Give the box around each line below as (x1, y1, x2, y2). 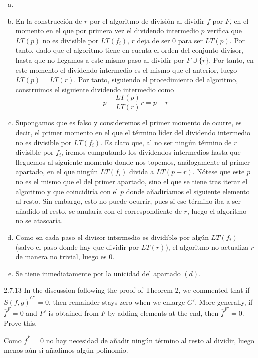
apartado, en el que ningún (15, 166, 98, 177)
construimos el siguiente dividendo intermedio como (15, 84, 174, 94)
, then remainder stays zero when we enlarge (49, 296, 185, 307)
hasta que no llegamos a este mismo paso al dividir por (15, 54, 184, 65)
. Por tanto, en (209, 54, 254, 65)
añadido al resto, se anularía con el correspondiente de (15, 205, 182, 216)
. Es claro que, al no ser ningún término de (100, 137, 232, 147)
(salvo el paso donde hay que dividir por (15, 241, 139, 252)
